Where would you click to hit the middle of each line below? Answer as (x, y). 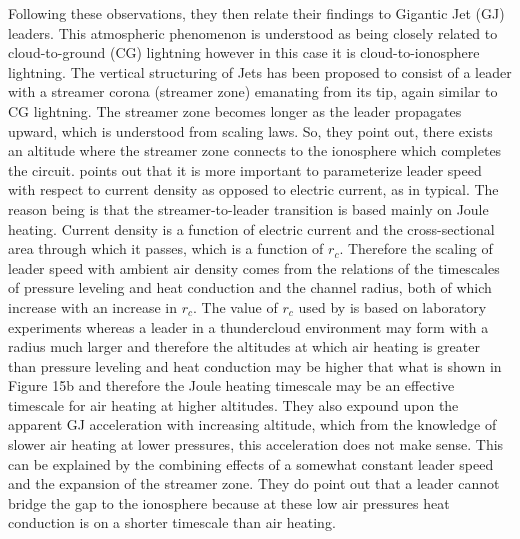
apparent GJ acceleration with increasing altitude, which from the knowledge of (252, 424)
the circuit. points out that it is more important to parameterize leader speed (245, 169)
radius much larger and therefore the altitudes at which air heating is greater (244, 346)
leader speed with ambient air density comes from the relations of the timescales (254, 267)
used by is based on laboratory (392, 306)
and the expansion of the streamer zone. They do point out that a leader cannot (254, 483)
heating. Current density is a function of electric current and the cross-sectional (251, 228)
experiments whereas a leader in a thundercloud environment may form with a (248, 326)
